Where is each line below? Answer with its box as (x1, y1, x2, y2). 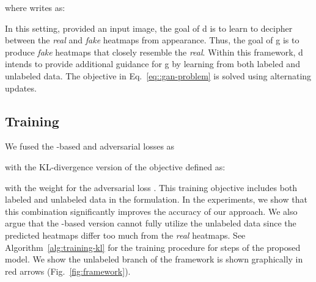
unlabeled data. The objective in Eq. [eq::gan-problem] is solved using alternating (5, 69, 312, 82)
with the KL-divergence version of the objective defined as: (5, 160, 226, 173)
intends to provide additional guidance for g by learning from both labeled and (5, 57, 300, 70)
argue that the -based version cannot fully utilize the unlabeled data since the (5, 217, 296, 230)
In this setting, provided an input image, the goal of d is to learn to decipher (5, 21, 293, 34)
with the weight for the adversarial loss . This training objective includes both (5, 181, 298, 193)
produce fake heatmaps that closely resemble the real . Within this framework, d (5, 45, 303, 58)
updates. (5, 81, 37, 94)
